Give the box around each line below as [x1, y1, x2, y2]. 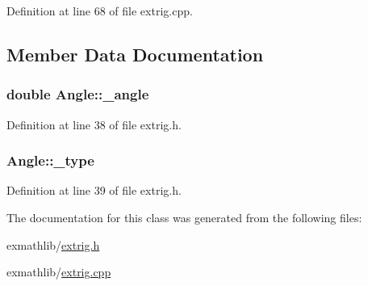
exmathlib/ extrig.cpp [6, 263, 111, 280]
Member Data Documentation [6, 41, 264, 66]
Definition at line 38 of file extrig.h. [6, 116, 182, 132]
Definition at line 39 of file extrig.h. [6, 182, 182, 199]
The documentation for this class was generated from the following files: [6, 209, 362, 225]
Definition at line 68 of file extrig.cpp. [6, 2, 193, 19]
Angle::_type [6, 150, 94, 170]
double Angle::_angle [6, 84, 149, 104]
